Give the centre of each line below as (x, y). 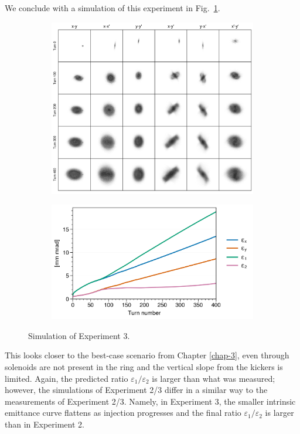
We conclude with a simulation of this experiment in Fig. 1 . (112, 8)
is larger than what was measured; (214, 378)
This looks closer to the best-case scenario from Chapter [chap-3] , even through (147, 355)
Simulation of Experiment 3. (79, 335)
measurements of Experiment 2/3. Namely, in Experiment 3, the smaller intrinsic (150, 401)
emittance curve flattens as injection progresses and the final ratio (123, 413)
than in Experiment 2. (45, 424)
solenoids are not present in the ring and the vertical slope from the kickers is (144, 367)
